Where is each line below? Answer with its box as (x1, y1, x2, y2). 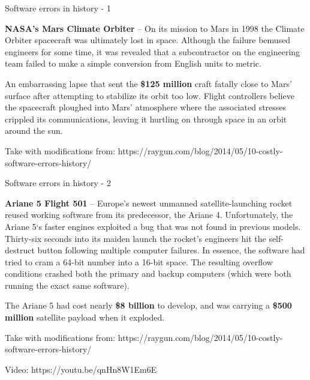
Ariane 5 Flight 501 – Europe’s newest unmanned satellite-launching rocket (5, 196, 293, 209)
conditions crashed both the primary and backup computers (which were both (5, 267, 291, 280)
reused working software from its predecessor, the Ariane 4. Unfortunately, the (5, 208, 293, 221)
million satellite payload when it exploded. (5, 311, 165, 324)
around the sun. (5, 124, 63, 137)
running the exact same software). (5, 279, 130, 291)
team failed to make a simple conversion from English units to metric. (5, 57, 261, 70)
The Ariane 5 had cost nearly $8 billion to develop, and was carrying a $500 (5, 299, 292, 312)
